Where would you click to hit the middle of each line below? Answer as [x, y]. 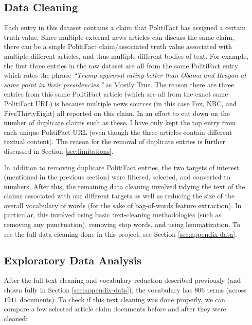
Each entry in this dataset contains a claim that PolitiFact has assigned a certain [125, 27]
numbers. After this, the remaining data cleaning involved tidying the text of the [125, 186]
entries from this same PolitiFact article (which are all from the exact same [116, 94]
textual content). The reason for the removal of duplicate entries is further [115, 141]
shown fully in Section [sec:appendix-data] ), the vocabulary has [98, 290]
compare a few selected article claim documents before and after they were [115, 309]
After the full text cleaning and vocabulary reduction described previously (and [122, 280]
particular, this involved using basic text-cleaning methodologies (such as [113, 215]
